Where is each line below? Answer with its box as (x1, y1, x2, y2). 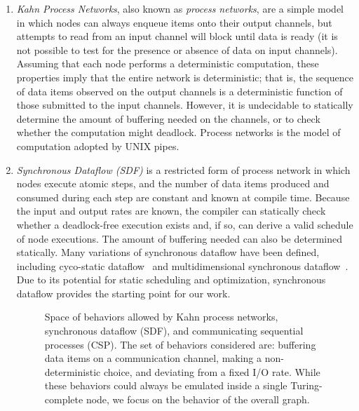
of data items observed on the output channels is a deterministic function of (16, 83, 343, 98)
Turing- (290, 378, 323, 393)
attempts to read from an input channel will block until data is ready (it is (16, 29, 338, 43)
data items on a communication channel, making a (44, 351, 262, 365)
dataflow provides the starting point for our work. (16, 285, 231, 300)
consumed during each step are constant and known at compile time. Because (16, 189, 350, 204)
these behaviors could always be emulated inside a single (44, 378, 287, 393)
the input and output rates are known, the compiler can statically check (16, 203, 326, 218)
